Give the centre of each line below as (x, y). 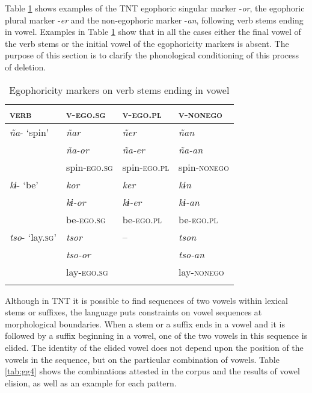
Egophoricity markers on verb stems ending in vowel (119, 90)
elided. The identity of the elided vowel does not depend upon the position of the (154, 347)
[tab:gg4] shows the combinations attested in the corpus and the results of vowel (152, 371)
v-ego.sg (86, 114)
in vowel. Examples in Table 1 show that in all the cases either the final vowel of (153, 32)
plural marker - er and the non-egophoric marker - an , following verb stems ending (154, 20)
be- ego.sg (86, 219)
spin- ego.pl (146, 167)
